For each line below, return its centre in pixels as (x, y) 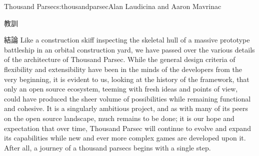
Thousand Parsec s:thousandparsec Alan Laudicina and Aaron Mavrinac (113, 6)
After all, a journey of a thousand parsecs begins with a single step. (107, 147)
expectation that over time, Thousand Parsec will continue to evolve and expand (127, 128)
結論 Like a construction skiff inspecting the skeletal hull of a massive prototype (127, 40)
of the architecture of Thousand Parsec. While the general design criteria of (120, 59)
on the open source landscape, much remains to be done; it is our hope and (119, 118)
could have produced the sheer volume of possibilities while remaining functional (127, 98)
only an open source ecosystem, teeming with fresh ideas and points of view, (121, 89)
